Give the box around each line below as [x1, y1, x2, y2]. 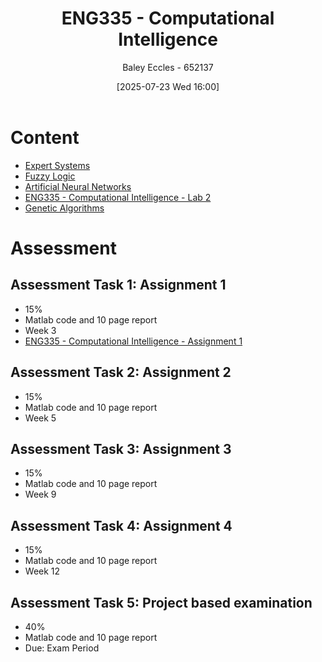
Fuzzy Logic [24, 170, 76, 182]
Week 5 [24, 412, 57, 424]
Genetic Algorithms [24, 202, 105, 214]
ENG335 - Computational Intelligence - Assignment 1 [24, 335, 243, 347]
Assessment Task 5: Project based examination [10, 594, 313, 611]
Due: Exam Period [24, 642, 100, 654]
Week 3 [24, 324, 57, 336]
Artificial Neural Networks [24, 180, 132, 192]
